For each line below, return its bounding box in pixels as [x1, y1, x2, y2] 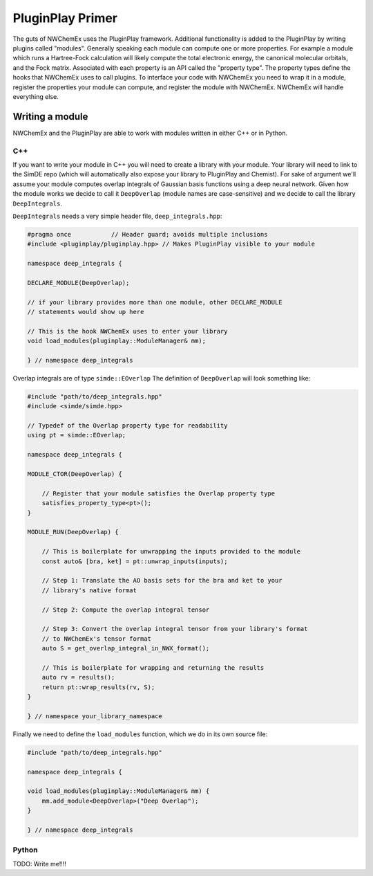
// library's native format [41, 586, 137, 594]
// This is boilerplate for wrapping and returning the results [41, 664, 265, 671]
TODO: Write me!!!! [12, 859, 67, 868]
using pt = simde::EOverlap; [27, 431, 126, 439]
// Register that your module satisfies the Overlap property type [41, 489, 276, 498]
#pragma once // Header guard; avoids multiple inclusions [27, 230, 268, 238]
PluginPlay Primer [12, 10, 117, 26]
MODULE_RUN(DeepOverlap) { [27, 528, 119, 536]
